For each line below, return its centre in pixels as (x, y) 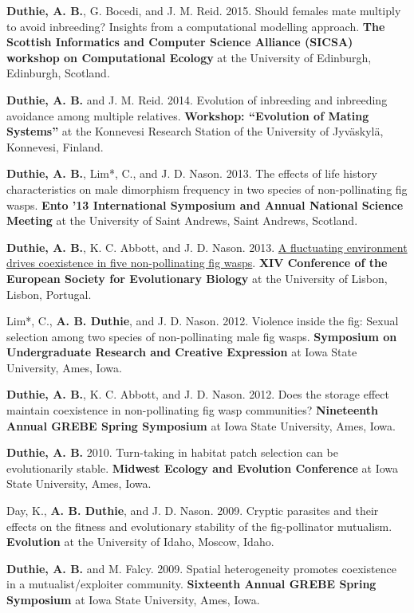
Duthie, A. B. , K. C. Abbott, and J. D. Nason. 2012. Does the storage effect (198, 394)
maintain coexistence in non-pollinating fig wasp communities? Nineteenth (193, 410)
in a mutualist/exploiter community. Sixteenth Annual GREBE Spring (191, 584)
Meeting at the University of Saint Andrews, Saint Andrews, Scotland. (182, 220)
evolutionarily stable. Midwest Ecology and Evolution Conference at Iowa (203, 468)
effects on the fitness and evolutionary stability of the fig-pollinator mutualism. (199, 526)
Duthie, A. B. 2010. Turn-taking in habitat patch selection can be (172, 452)
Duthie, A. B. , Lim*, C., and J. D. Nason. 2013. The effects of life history (192, 173)
